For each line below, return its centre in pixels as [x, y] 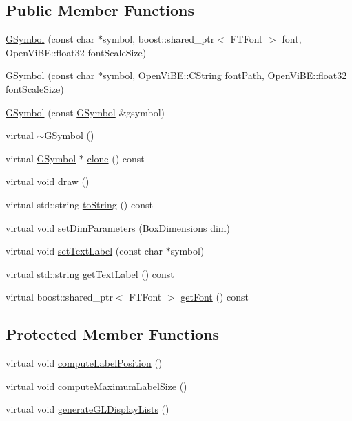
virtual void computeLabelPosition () [84, 363]
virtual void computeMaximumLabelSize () [96, 386]
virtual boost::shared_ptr [59, 297]
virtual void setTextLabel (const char [84, 251]
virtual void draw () [48, 181]
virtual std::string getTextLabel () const [90, 273]
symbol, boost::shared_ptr [159, 39]
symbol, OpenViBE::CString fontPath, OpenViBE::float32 [225, 75]
